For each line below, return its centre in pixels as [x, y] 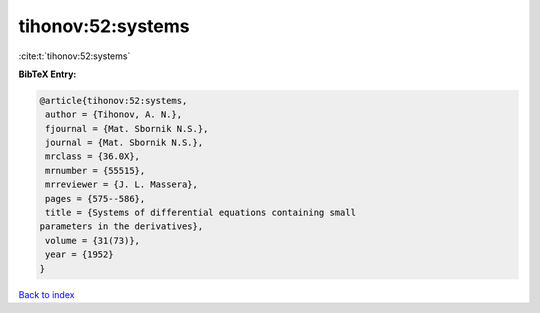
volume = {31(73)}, [92, 240]
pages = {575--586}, [95, 198]
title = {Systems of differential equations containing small [201, 213]
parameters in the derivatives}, [121, 226]
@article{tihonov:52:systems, [113, 100]
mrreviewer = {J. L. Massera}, [122, 184]
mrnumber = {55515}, [95, 170]
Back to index [46, 294]
